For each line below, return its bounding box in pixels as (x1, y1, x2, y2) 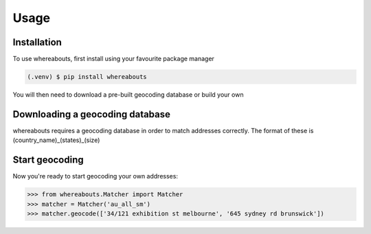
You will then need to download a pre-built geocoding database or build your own (12, 91, 244, 99)
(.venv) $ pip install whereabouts (27, 73, 147, 81)
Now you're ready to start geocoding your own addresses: (12, 172, 179, 180)
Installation (12, 36, 62, 48)
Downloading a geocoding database (12, 108, 171, 120)
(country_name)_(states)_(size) (12, 136, 100, 144)
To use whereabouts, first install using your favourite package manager (12, 55, 214, 63)
